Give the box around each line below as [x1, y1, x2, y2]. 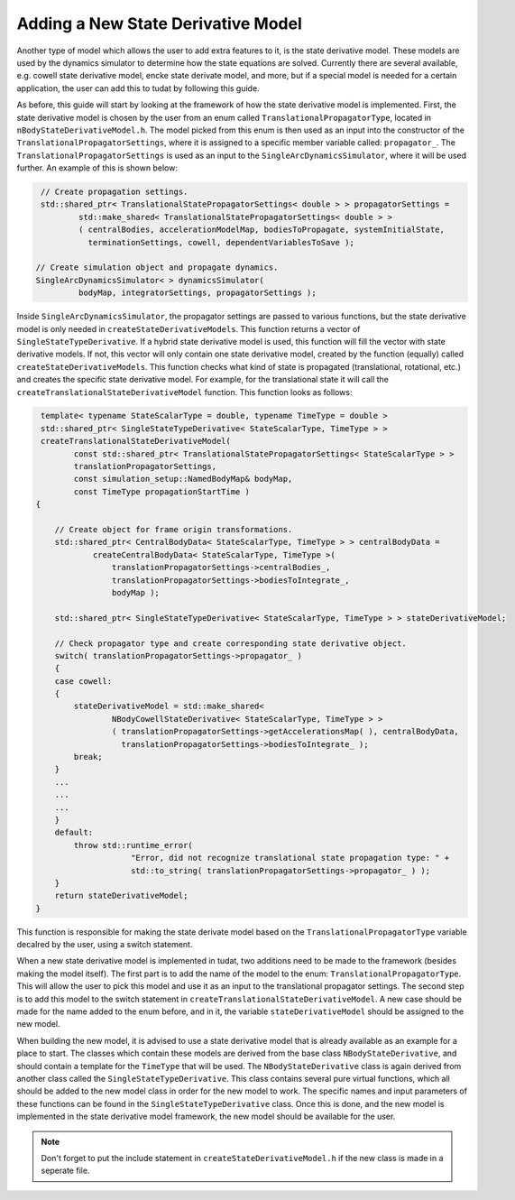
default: [54, 827, 94, 838]
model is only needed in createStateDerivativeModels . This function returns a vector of [16, 323, 361, 334]
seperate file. [41, 1165, 90, 1177]
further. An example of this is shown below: [16, 162, 178, 173]
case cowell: [54, 676, 113, 686]
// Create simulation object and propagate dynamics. [35, 263, 279, 272]
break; [73, 752, 103, 762]
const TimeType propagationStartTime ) [73, 486, 250, 496]
